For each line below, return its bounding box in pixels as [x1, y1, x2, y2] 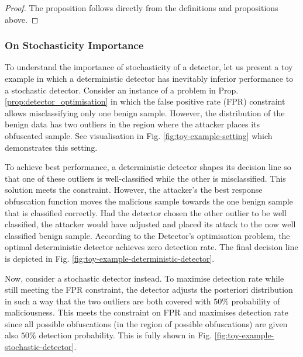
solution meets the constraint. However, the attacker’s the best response [5, 183, 263, 196]
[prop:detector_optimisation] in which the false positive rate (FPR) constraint [5, 95, 285, 108]
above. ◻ [5, 13, 39, 25]
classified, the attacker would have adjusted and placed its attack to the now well [5, 218, 296, 230]
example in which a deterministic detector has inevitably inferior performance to [5, 72, 294, 84]
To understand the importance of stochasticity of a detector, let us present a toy [5, 61, 293, 73]
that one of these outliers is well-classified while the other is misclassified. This [5, 172, 286, 184]
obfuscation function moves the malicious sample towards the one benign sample [5, 195, 293, 207]
